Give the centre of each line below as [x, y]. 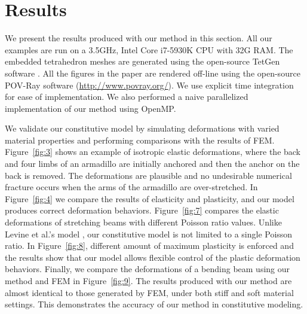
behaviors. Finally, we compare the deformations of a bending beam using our [148, 269]
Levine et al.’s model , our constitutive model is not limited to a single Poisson [149, 234]
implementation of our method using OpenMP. [90, 108]
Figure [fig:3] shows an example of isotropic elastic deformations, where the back [153, 152]
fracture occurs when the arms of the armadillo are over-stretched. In [131, 187]
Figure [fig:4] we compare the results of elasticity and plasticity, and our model [150, 198]
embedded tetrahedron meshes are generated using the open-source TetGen [142, 61]
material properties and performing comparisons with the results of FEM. [140, 140]
